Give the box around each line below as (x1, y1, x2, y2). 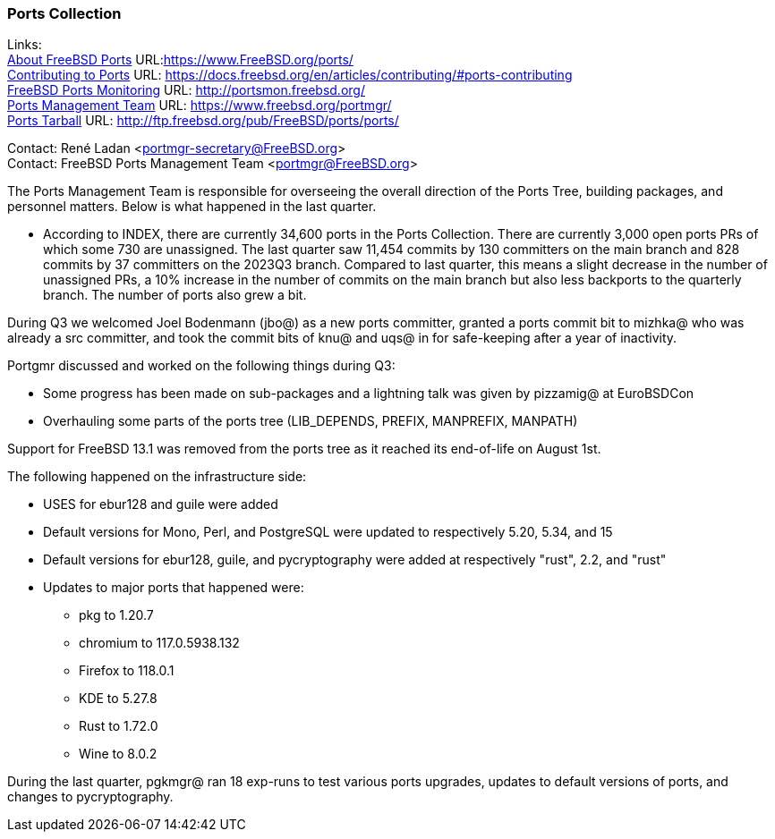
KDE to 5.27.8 (79, 691, 158, 707)
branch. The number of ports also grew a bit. (43, 287, 307, 303)
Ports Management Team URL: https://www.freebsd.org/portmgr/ (7, 97, 392, 114)
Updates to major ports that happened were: (43, 580, 304, 596)
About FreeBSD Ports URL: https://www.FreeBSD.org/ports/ (7, 52, 353, 68)
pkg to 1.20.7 (79, 607, 154, 623)
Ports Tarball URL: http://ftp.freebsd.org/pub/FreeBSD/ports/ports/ (7, 113, 399, 129)
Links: (7, 37, 42, 53)
